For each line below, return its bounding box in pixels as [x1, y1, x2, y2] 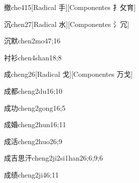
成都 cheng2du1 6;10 [4, 85, 63, 96]
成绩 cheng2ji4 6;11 [4, 169, 59, 180]
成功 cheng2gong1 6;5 [4, 102, 66, 113]
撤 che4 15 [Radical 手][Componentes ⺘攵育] [4, 2, 136, 12]
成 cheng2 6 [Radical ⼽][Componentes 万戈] [4, 69, 133, 79]
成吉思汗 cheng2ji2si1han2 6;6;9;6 [4, 153, 103, 163]
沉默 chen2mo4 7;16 [4, 35, 61, 46]
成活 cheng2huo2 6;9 [4, 136, 62, 146]
